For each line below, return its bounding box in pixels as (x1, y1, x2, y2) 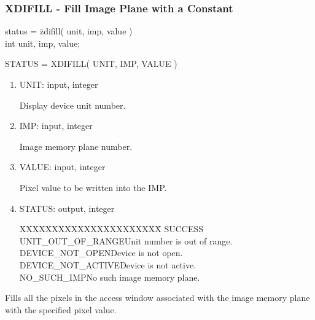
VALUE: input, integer (19, 160, 106, 173)
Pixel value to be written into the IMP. (19, 181, 167, 193)
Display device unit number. (19, 98, 126, 111)
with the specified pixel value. (5, 303, 117, 316)
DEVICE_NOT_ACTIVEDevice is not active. (19, 258, 196, 271)
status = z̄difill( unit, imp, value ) (5, 25, 133, 37)
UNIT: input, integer (19, 78, 98, 90)
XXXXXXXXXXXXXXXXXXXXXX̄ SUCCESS (19, 222, 204, 235)
